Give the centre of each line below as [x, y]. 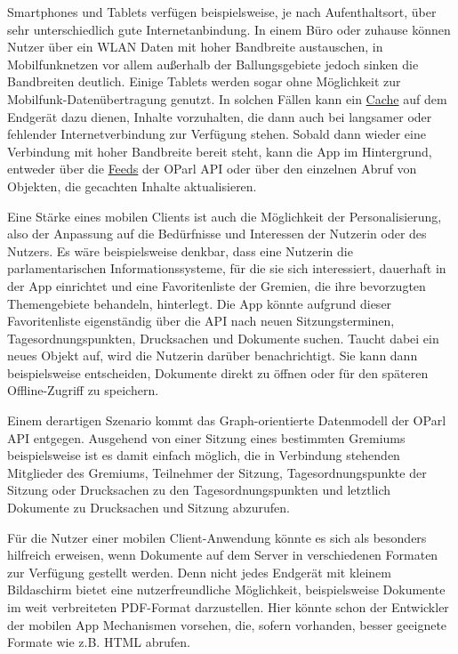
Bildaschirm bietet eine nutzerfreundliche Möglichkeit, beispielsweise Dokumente [226, 589]
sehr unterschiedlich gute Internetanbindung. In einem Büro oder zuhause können [229, 29]
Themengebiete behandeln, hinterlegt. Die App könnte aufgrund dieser [200, 303]
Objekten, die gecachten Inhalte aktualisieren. [132, 186]
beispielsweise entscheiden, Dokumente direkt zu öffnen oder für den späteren [218, 372]
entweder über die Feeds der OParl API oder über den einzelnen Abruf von [212, 169]
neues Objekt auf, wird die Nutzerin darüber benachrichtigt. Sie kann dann [213, 355]
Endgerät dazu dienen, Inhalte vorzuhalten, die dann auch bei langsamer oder [220, 116]
